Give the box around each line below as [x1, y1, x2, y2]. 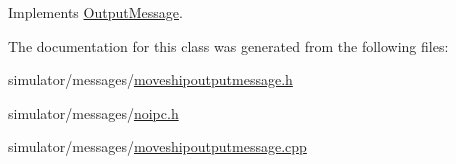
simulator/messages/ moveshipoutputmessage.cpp [8, 136, 307, 157]
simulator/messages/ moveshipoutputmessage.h [8, 69, 293, 90]
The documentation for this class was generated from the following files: [8, 35, 449, 56]
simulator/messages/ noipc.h [8, 102, 179, 123]
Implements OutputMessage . [8, 2, 183, 22]
